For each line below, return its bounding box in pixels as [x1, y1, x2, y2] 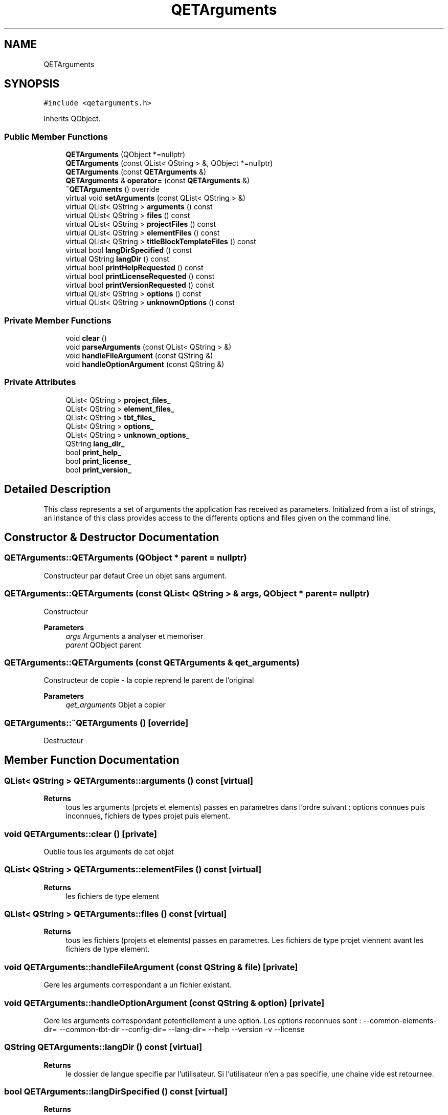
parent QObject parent [65, 640, 142, 649]
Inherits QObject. [43, 114, 101, 123]
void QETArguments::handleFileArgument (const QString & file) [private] [4, 961, 298, 972]
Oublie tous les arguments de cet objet [43, 847, 174, 856]
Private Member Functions [4, 315, 111, 326]
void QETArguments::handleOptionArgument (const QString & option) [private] [4, 997, 325, 1008]
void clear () [65, 333, 107, 342]
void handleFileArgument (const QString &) [65, 351, 213, 360]
